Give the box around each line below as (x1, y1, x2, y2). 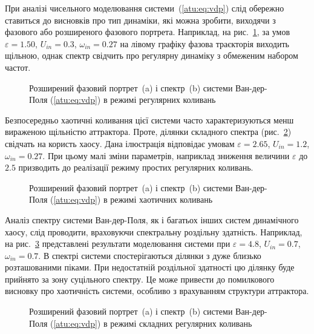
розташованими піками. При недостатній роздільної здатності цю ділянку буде (5, 261, 295, 273)
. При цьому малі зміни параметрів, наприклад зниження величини (42, 149, 290, 162)
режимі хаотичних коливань (110, 193, 213, 206)
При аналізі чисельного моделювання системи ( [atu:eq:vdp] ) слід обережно (5, 2, 284, 14)
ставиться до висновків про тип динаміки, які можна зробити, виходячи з (5, 13, 276, 26)
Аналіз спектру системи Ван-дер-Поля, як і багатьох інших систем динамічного (5, 213, 299, 226)
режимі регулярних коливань (110, 93, 216, 106)
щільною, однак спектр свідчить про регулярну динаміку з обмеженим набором (5, 49, 298, 62)
